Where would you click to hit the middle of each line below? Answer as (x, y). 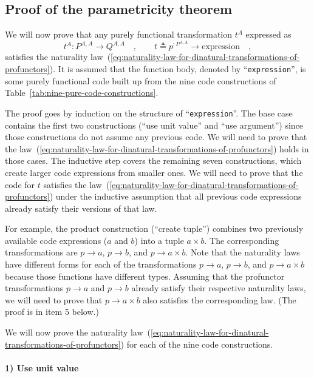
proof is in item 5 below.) (52, 312)
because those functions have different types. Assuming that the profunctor (145, 276)
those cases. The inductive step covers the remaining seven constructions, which (153, 160)
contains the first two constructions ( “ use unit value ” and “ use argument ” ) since (154, 125)
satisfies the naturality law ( (58, 57)
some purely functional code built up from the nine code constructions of (141, 80)
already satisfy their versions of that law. (81, 208)
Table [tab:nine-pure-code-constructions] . (82, 93)
